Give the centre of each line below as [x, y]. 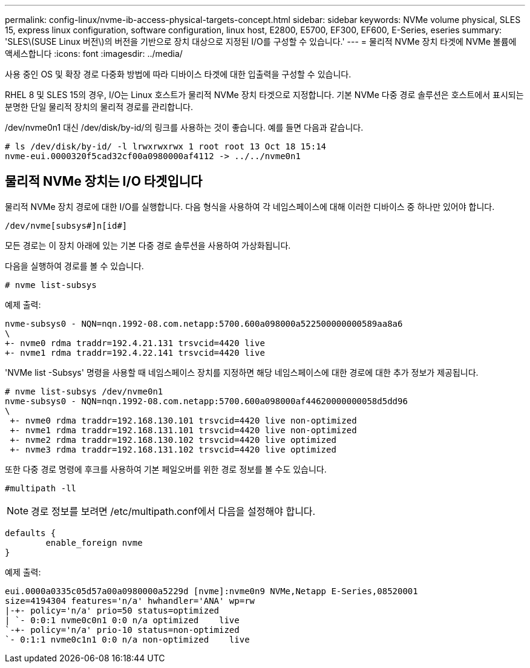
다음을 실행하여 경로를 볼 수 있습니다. [74, 266]
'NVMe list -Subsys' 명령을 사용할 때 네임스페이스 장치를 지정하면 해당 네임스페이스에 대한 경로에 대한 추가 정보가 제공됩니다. [242, 372]
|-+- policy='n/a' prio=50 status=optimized [112, 610]
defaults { [31, 533]
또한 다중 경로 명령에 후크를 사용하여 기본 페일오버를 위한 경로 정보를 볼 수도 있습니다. [166, 469]
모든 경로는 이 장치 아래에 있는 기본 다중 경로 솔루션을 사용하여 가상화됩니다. [148, 245]
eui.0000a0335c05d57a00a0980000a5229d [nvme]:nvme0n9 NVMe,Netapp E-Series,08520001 [211, 591]
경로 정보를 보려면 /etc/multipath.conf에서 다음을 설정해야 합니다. [173, 511]
